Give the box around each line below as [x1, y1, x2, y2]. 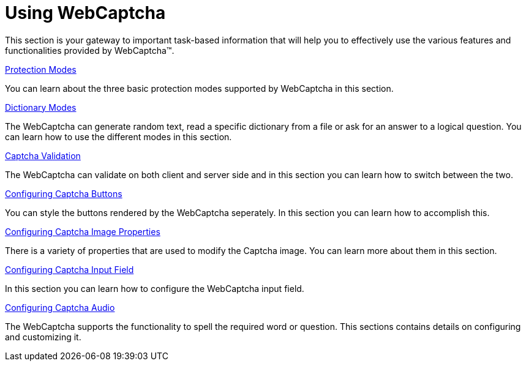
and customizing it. [5, 331, 81, 342]
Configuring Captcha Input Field [5, 264, 134, 275]
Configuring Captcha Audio [5, 302, 115, 313]
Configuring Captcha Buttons [5, 188, 122, 199]
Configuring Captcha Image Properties [5, 226, 160, 237]
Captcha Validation [5, 150, 81, 161]
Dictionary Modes [5, 102, 77, 113]
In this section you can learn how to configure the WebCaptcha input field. [5, 283, 304, 294]
